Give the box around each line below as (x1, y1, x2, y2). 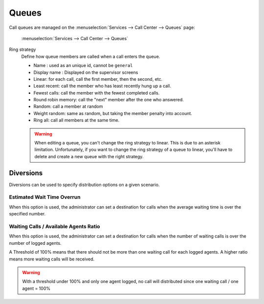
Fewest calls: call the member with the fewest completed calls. (33, 90, 160, 95)
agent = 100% (22, 285, 51, 291)
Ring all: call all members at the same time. (33, 117, 120, 123)
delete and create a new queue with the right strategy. (34, 153, 144, 159)
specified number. (9, 211, 46, 217)
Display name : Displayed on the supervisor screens (33, 69, 138, 75)
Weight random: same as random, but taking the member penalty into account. (33, 110, 193, 116)
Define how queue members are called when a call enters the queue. (21, 53, 160, 59)
